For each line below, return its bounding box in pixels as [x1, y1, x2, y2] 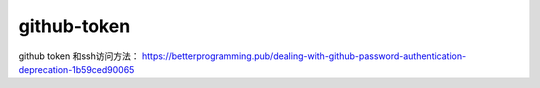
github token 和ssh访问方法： [18, 50, 140, 62]
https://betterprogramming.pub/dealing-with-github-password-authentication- [141, 50, 467, 62]
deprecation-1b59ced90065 [18, 63, 135, 75]
